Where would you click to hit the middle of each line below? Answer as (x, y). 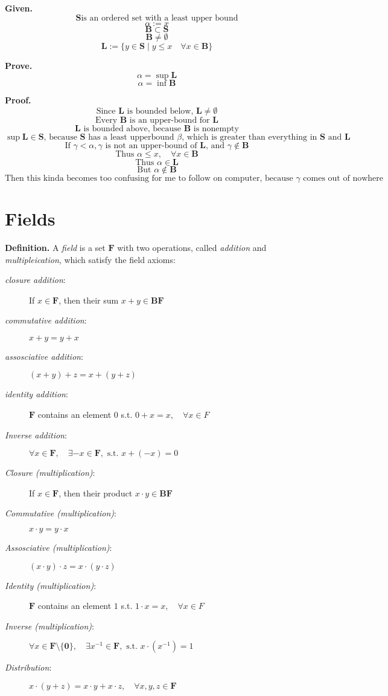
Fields (30, 218)
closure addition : (35, 280)
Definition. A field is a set (55, 247)
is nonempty (216, 128)
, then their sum (89, 300)
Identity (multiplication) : (51, 585)
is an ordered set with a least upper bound (160, 18)
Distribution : (28, 667)
